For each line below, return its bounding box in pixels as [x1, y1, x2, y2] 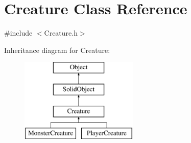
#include [4, 27, 33, 38]
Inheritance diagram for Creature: [4, 44, 110, 55]
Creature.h [44, 27, 78, 38]
